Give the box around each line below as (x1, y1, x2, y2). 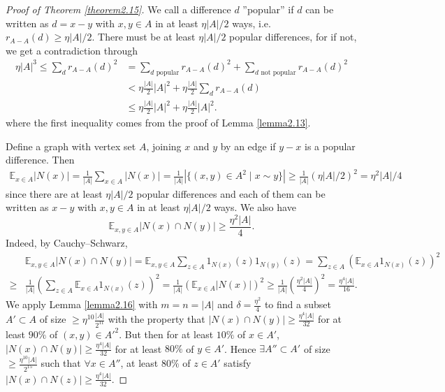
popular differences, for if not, (229, 29, 357, 44)
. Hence (224, 341, 256, 356)
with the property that (108, 312, 205, 326)
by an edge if (220, 138, 276, 153)
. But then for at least (119, 326, 214, 341)
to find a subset (264, 297, 331, 312)
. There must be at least (92, 29, 196, 44)
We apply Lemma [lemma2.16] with (6, 297, 158, 312)
